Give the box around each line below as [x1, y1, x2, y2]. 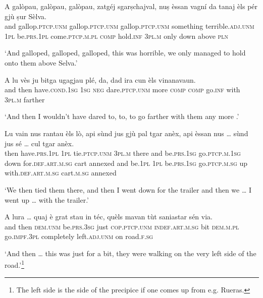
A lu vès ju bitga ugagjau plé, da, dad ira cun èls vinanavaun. [5, 74, 196, 85]
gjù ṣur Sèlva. [5, 11, 46, 21]
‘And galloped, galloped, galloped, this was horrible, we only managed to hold [5, 47, 246, 58]
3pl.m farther [5, 94, 45, 104]
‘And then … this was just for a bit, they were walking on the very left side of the [5, 248, 256, 258]
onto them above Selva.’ [5, 57, 78, 68]
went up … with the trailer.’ [5, 194, 89, 205]
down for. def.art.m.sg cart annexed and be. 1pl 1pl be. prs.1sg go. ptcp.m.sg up [5, 157, 247, 168]
